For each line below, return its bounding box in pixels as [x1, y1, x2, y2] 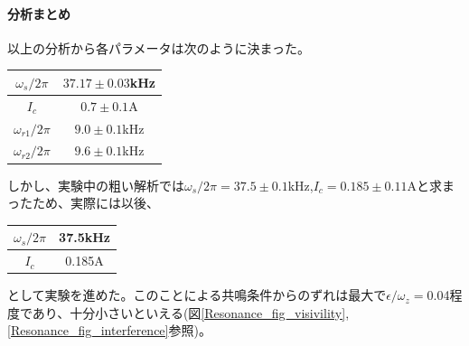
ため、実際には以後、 [32, 193, 159, 212]
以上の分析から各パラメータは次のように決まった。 [7, 38, 311, 57]
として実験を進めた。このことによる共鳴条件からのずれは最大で [7, 285, 387, 304]
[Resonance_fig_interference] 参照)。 [7, 321, 211, 340]
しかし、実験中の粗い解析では [7, 175, 184, 194]
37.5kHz [59, 228, 110, 247]
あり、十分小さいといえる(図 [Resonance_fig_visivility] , [32, 303, 350, 322]
